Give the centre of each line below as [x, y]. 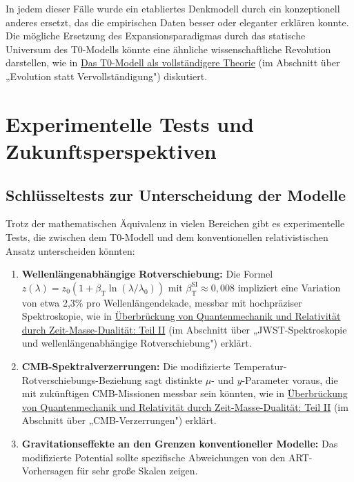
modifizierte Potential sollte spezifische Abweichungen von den [154, 457]
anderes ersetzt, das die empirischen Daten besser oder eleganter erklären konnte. [177, 22]
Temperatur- [260, 366]
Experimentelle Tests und [130, 123]
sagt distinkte [174, 379]
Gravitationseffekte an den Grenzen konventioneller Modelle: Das [180, 444]
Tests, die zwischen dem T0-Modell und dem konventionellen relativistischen [167, 237]
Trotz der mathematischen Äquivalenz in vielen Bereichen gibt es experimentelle [175, 223]
